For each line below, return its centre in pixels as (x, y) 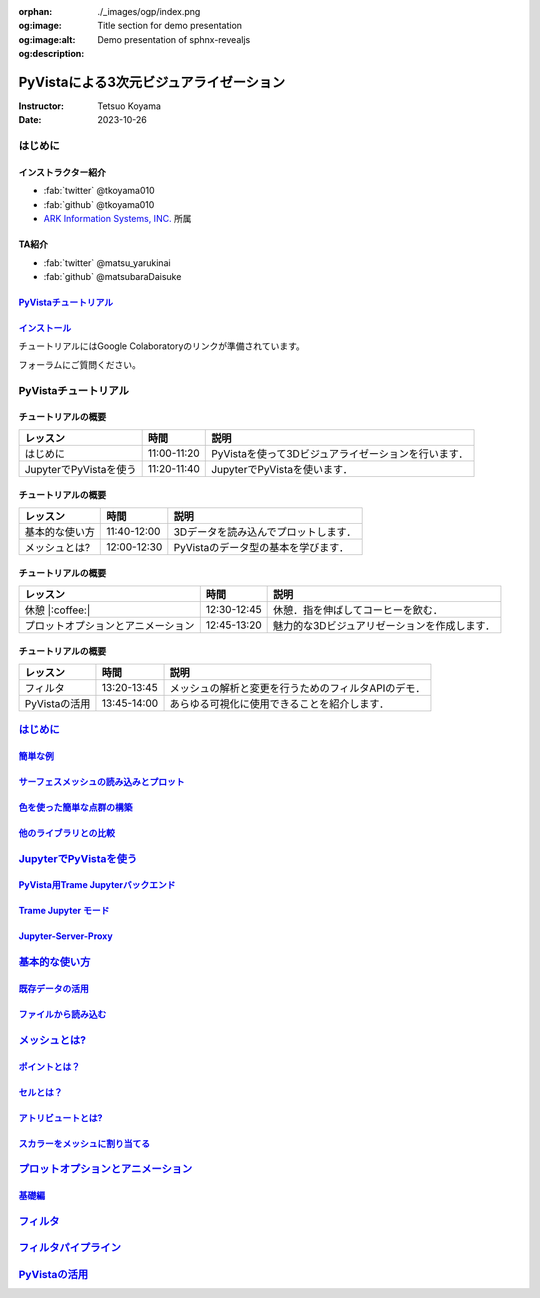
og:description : (51, 54)
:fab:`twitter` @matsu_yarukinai (107, 262)
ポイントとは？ (49, 1066)
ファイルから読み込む (62, 1014)
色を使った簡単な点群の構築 (75, 807)
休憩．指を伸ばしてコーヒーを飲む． (358, 610)
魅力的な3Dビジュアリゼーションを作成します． (383, 625)
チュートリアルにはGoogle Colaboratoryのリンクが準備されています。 (161, 346)
